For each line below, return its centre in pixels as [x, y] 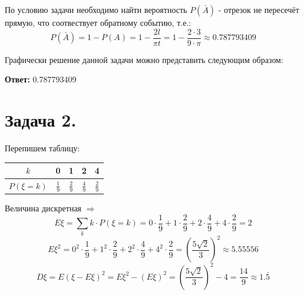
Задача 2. [41, 120]
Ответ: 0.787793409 [41, 79]
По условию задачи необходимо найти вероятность [96, 9]
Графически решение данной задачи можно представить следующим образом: [144, 59]
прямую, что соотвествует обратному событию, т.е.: [98, 22]
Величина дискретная [43, 208]
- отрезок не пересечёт [259, 9]
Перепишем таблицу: [42, 147]
